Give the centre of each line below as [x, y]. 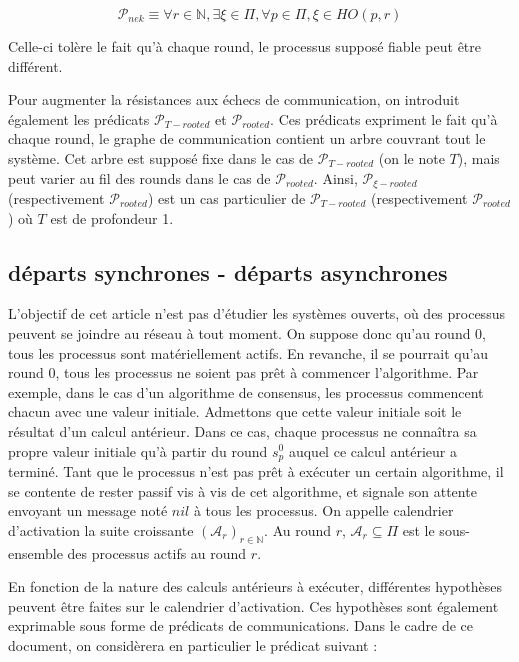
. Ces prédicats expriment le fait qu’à [384, 118]
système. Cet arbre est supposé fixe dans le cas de [161, 157]
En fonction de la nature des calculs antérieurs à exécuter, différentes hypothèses [255, 586]
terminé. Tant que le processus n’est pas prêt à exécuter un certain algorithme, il [256, 471]
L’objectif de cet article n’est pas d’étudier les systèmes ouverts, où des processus [256, 313]
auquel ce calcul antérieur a [373, 450]
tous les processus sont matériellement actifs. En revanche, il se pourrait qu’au [248, 352]
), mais [478, 157]
